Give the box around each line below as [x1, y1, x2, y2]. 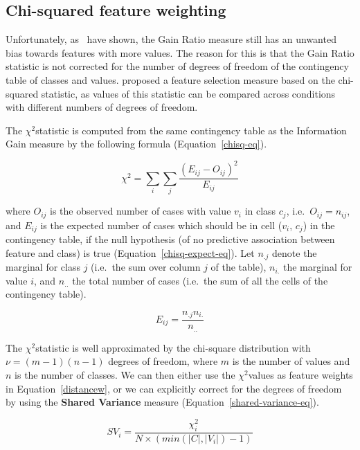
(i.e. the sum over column [91, 260, 201, 274]
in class [244, 204, 276, 218]
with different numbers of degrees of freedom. [6, 100, 198, 114]
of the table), [210, 260, 267, 274]
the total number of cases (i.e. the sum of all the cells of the [72, 273, 328, 287]
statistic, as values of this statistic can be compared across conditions [41, 86, 336, 100]
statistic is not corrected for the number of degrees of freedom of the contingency [6, 59, 349, 73]
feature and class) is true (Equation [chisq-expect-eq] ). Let [6, 245, 255, 260]
